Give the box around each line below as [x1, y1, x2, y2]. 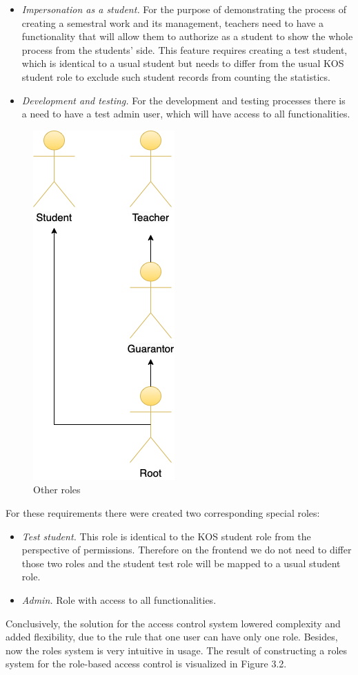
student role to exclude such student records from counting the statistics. [21, 69, 330, 84]
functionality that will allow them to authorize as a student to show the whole [21, 29, 353, 44]
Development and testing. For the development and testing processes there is [21, 93, 346, 107]
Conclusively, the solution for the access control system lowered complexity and [6, 616, 341, 630]
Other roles [33, 482, 81, 497]
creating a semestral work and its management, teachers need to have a [21, 15, 324, 30]
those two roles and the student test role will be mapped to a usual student [21, 555, 341, 570]
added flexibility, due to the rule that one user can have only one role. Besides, [6, 629, 338, 644]
